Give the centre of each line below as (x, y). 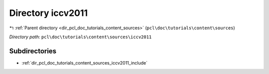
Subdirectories (33, 51)
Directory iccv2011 (49, 13)
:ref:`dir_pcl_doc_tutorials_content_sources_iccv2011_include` (85, 63)
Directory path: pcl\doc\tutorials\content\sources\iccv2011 (80, 37)
